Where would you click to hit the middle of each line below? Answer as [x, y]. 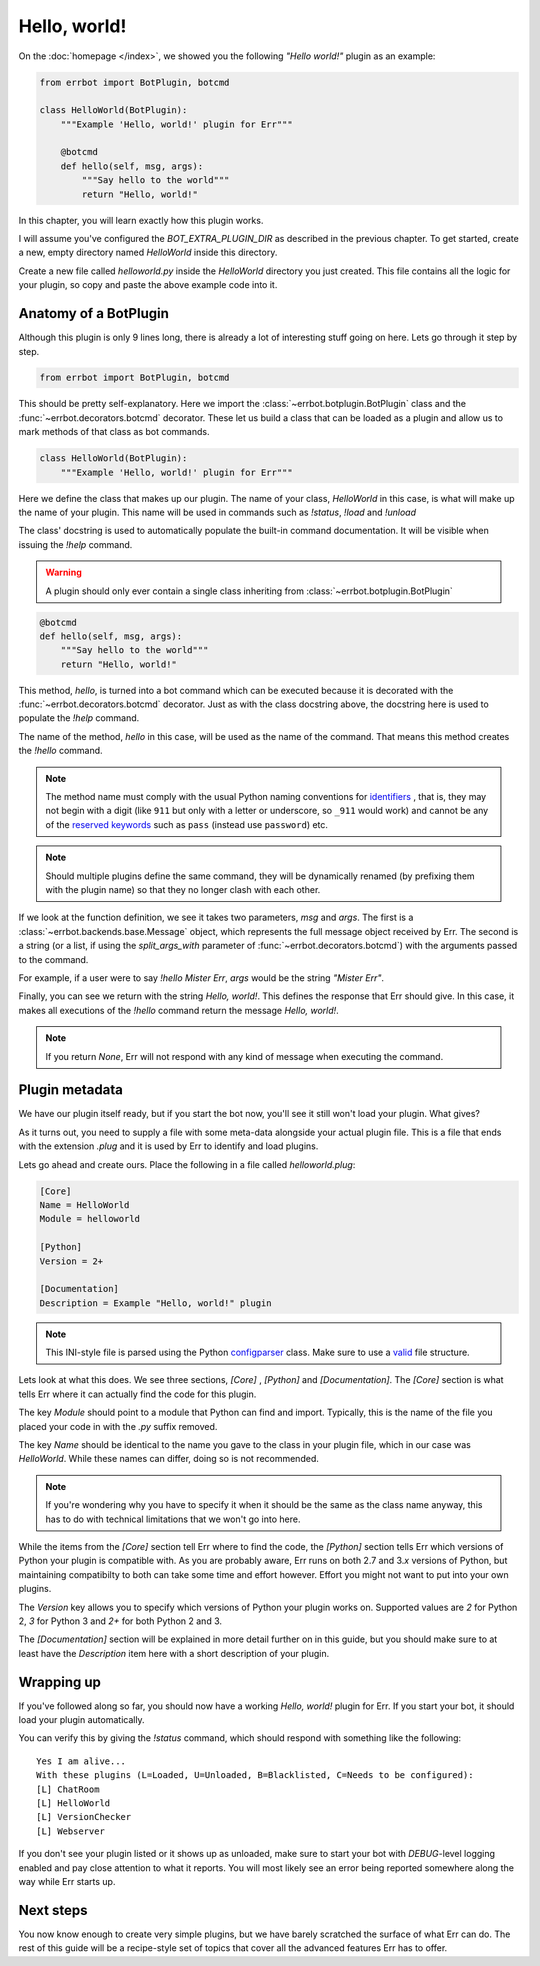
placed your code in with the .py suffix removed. [118, 1426]
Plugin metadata [71, 1090]
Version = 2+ [71, 1261]
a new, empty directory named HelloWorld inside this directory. [148, 252]
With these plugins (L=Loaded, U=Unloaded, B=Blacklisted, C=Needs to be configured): [255, 1775]
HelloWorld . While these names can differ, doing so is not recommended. [168, 1459]
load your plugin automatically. [81, 1720]
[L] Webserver [70, 1831]
